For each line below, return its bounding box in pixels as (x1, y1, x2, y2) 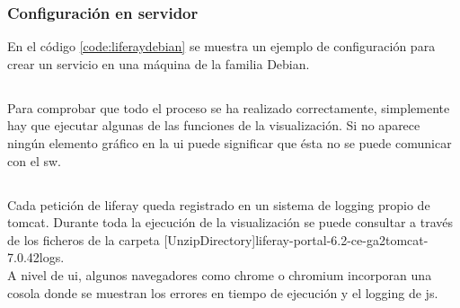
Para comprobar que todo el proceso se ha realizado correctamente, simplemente (7, 98, 450, 117)
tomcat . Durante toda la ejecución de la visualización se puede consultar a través (7, 213, 454, 232)
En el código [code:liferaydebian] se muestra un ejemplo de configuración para (7, 37, 436, 56)
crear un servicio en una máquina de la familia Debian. (7, 54, 310, 73)
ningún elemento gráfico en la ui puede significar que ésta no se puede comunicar (7, 133, 452, 152)
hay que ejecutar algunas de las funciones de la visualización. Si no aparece (7, 116, 420, 135)
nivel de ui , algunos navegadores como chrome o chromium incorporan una (21, 265, 432, 284)
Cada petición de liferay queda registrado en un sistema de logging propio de (7, 195, 430, 214)
